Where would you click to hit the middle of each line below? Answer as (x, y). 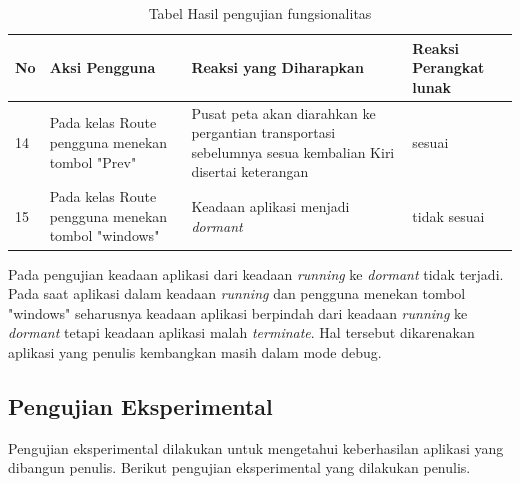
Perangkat (448, 67)
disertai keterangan (250, 171)
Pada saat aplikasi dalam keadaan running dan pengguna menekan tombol (237, 293)
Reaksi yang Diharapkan (277, 67)
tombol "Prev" (93, 161)
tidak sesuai (448, 215)
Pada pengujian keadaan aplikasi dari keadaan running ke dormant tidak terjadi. (256, 273)
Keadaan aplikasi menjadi (270, 206)
